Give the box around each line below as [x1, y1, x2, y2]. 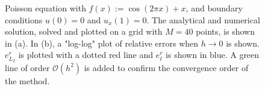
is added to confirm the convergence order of [84, 61, 249, 73]
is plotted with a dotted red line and [18, 48, 154, 61]
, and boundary [185, 2, 243, 14]
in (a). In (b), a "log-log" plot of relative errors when [5, 36, 199, 49]
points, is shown [196, 25, 255, 38]
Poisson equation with [5, 2, 86, 14]
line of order [5, 61, 50, 73]
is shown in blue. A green [166, 48, 260, 61]
